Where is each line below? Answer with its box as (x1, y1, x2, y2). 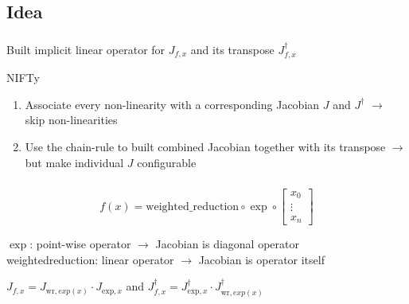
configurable (137, 154, 197, 170)
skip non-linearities (25, 111, 118, 128)
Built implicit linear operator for (6, 41, 166, 57)
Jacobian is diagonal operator (155, 236, 299, 252)
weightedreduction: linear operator (6, 251, 174, 267)
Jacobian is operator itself (198, 251, 325, 267)
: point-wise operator (29, 236, 131, 252)
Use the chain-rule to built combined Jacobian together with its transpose (25, 138, 386, 154)
